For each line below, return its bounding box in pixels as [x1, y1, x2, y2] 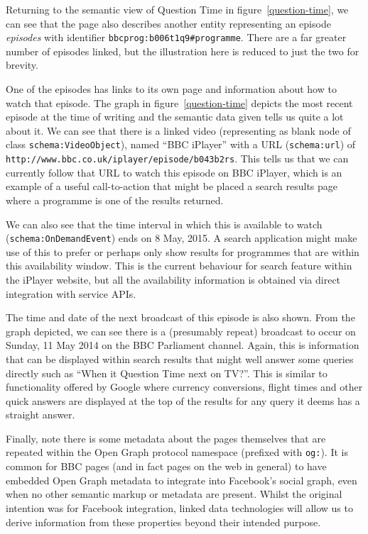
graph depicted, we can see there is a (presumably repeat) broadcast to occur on [6, 323, 356, 338]
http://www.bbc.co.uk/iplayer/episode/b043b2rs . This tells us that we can [6, 151, 349, 166]
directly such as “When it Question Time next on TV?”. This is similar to [6, 365, 328, 380]
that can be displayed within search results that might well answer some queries [6, 351, 354, 366]
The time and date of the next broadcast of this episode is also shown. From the [6, 310, 355, 325]
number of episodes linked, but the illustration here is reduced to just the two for [6, 43, 359, 58]
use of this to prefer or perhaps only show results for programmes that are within [6, 244, 359, 259]
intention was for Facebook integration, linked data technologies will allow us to [6, 500, 353, 515]
